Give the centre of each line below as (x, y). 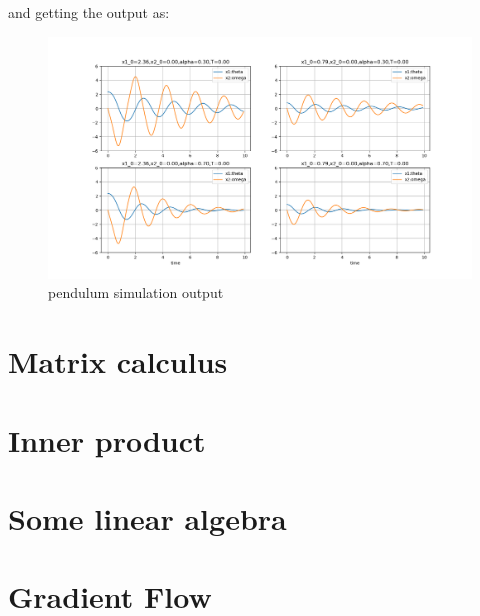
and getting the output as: (89, 12)
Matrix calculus (118, 361)
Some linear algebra (147, 517)
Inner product (107, 439)
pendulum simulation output (136, 292)
